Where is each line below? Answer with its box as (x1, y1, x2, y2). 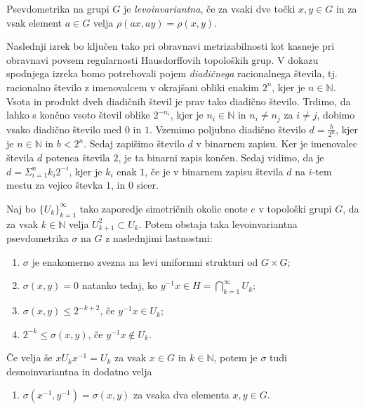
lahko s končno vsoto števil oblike (6, 107, 150, 122)
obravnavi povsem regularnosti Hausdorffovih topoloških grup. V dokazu (6, 52, 319, 67)
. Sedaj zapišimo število (84, 136, 185, 151)
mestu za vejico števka (6, 177, 103, 192)
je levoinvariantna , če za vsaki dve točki (123, 1, 296, 15)
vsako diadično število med (6, 121, 122, 136)
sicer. (136, 177, 159, 192)
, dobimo (317, 107, 355, 122)
